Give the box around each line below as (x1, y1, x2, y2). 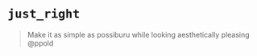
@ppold (27, 38, 54, 48)
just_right (7, 6, 81, 22)
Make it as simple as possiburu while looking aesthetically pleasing (27, 30, 251, 39)
